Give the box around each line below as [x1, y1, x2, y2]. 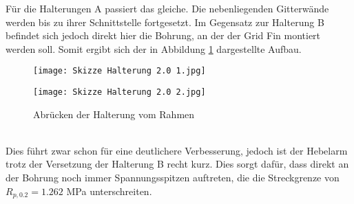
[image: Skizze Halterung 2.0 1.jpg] [33, 66, 206, 76]
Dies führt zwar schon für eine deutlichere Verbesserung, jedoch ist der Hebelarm [6, 143, 348, 157]
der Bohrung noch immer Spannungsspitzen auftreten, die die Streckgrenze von [6, 170, 340, 185]
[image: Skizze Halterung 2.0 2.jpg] [33, 87, 206, 98]
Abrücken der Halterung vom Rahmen [33, 106, 195, 121]
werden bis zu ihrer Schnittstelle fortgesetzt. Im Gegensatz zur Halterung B [6, 14, 324, 29]
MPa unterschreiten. [66, 183, 152, 198]
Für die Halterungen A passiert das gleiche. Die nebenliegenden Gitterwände [6, 1, 329, 15]
